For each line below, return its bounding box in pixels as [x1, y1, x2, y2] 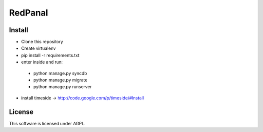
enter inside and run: [21, 59, 63, 65]
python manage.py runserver [33, 84, 92, 90]
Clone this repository [21, 39, 63, 45]
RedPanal [9, 7, 48, 18]
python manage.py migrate [33, 77, 88, 83]
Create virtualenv [21, 45, 56, 51]
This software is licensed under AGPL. [9, 120, 86, 126]
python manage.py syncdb [33, 70, 87, 76]
